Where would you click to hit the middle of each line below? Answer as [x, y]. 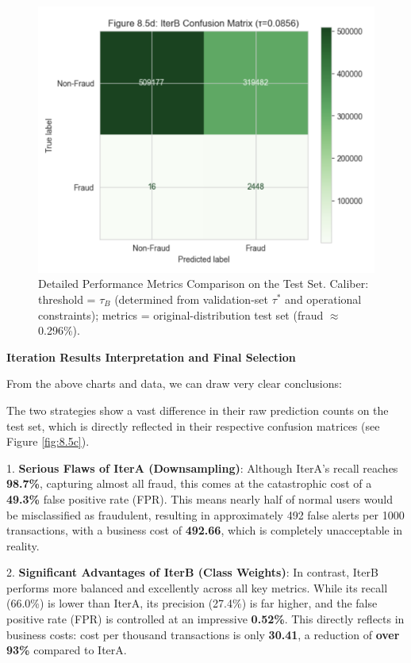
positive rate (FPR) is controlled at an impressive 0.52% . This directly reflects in [205, 619]
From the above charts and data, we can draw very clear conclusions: [174, 383]
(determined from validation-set [191, 299]
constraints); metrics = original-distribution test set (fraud [181, 314]
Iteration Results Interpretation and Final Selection [151, 356]
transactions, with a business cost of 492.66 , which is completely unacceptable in [205, 530]
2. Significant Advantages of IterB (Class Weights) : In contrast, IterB [192, 572]
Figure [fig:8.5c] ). [48, 441]
